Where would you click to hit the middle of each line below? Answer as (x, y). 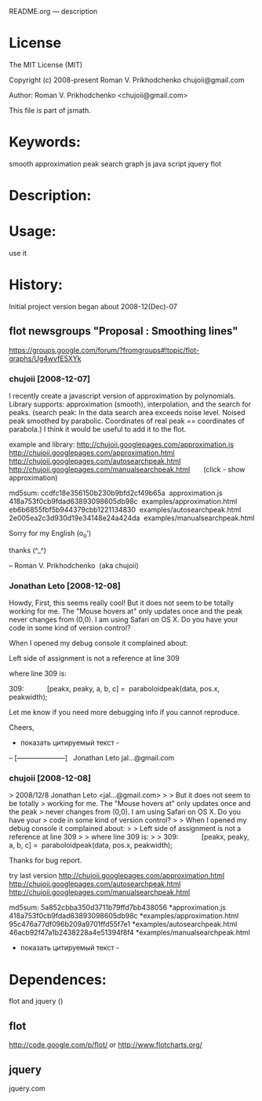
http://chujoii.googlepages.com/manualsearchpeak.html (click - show (127, 469)
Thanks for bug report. (45, 860)
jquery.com (27, 1088)
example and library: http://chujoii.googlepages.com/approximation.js (122, 445)
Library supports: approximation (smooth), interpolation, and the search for (130, 404)
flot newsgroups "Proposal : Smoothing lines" (124, 332)
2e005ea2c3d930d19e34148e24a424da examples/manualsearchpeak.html (132, 518)
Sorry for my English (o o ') (50, 534)
